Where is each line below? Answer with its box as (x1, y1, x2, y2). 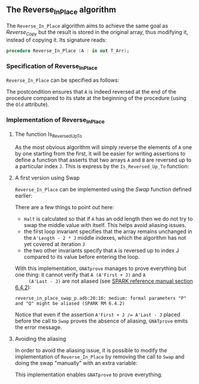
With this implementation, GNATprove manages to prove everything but (14, 265, 186, 272)
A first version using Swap (14, 174, 80, 181)
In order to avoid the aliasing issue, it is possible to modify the (14, 346, 167, 354)
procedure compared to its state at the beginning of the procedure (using (6, 95, 186, 102)
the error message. (14, 323, 62, 330)
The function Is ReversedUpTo (14, 131, 82, 139)
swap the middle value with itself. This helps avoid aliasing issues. (23, 221, 186, 228)
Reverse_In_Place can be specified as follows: (6, 77, 120, 84)
